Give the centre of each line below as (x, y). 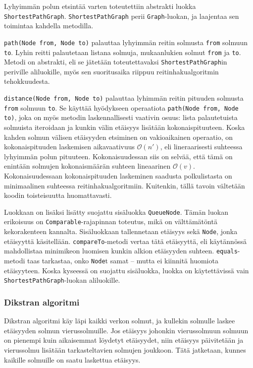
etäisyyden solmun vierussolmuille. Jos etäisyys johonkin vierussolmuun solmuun (126, 330)
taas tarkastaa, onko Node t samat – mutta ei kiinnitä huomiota (123, 260)
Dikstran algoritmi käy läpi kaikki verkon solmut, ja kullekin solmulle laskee (120, 321)
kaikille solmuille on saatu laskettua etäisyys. (72, 359)
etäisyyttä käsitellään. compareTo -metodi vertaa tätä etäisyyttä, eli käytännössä (125, 241)
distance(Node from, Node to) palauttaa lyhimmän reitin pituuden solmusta (124, 98)
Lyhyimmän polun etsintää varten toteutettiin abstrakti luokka (100, 6)
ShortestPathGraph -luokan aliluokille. (62, 280)
